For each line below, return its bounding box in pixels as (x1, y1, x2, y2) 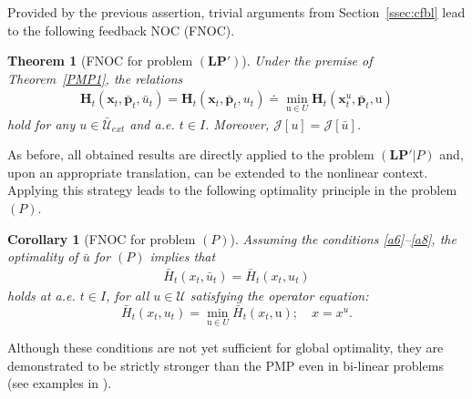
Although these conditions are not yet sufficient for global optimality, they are (7, 338, 444, 357)
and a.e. (129, 114, 175, 133)
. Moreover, (205, 114, 270, 133)
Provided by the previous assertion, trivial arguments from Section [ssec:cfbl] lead (7, 3, 466, 21)
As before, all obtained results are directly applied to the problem (7, 145, 375, 164)
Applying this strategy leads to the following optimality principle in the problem (7, 180, 457, 199)
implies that (149, 247, 216, 266)
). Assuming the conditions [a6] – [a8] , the (230, 229, 457, 248)
